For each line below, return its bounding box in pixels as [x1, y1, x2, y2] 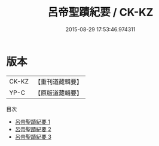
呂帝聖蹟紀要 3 [14, 133, 52, 140]
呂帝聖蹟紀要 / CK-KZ [47, 5, 154, 19]
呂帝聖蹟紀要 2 [14, 126, 52, 133]
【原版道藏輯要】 [34, 88, 82, 97]
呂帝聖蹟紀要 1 [14, 118, 51, 125]
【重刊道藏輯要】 [34, 78, 82, 86]
